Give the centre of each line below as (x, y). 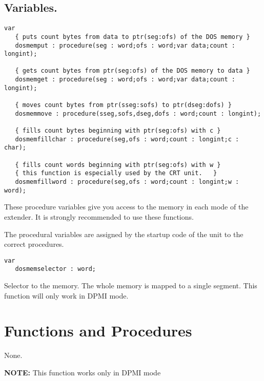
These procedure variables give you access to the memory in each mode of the (126, 207)
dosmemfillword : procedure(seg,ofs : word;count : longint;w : (127, 182)
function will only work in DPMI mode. (66, 295)
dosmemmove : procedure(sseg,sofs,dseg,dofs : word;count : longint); (138, 113)
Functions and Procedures (98, 331)
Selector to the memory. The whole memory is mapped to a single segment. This (131, 285)
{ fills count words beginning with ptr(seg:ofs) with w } (118, 165)
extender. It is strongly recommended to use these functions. (99, 216)
